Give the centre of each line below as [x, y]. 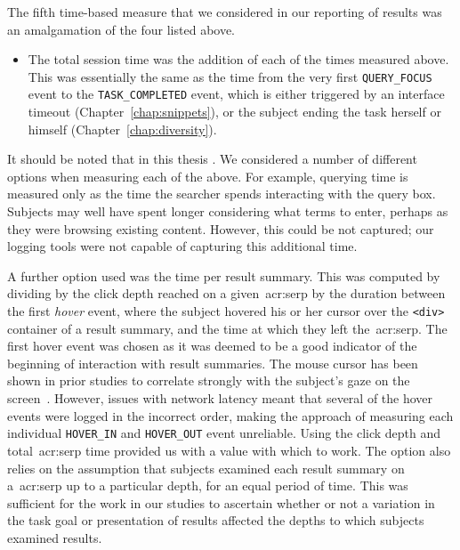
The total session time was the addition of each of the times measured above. [238, 59]
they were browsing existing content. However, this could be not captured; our [221, 228]
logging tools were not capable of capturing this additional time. [182, 246]
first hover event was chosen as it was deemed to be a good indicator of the [212, 346]
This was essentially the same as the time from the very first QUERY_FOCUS [230, 76]
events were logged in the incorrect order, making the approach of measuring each [230, 415]
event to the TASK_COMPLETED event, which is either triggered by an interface [236, 94]
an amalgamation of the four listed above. [121, 29]
